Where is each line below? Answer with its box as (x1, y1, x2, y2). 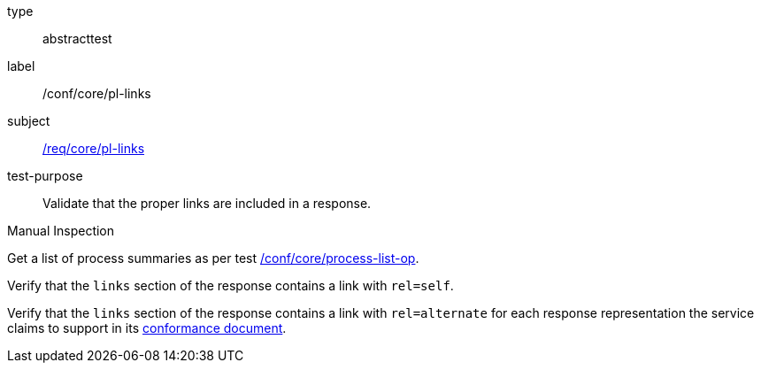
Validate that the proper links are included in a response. (42, 196, 372, 211)
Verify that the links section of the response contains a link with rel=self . (7, 278, 454, 293)
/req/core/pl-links (42, 141, 145, 156)
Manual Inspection (7, 223, 115, 238)
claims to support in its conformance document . (7, 320, 287, 335)
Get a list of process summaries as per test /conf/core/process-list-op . (7, 251, 419, 266)
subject (7, 113, 50, 128)
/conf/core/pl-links (42, 86, 151, 101)
